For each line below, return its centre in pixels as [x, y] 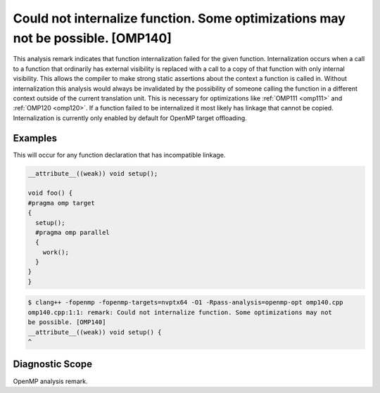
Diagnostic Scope [53, 365]
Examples [35, 138]
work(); [56, 252]
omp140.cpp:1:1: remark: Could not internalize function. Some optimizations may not [180, 312]
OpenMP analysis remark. [50, 381]
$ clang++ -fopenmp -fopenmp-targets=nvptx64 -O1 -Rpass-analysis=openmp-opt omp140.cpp [186, 303]
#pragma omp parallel [73, 232]
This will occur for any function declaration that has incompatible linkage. [119, 155]
